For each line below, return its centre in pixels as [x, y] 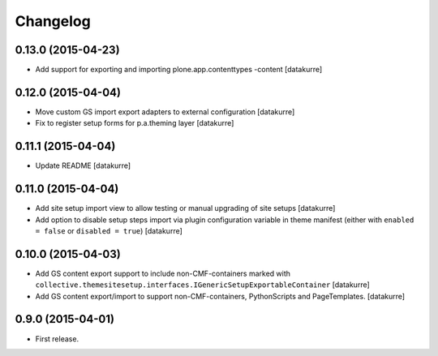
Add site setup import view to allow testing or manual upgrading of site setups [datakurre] [185, 208]
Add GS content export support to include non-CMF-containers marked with [163, 273]
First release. [57, 339]
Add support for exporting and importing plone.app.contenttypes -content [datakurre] [179, 70]
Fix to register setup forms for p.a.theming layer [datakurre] [135, 123]
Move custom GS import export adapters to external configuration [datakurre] [165, 112]
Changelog [53, 21]
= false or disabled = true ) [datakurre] [109, 230]
